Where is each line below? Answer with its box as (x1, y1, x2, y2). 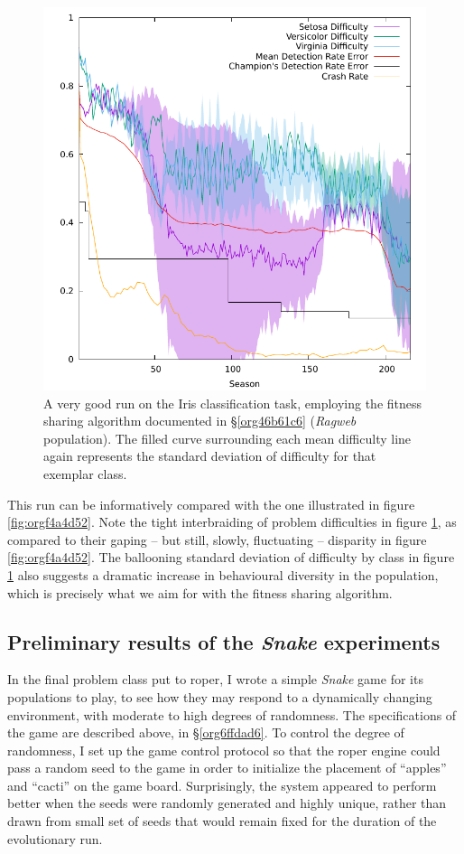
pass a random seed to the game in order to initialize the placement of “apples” (7, 758, 447, 777)
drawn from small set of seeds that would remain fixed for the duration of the (7, 812, 437, 831)
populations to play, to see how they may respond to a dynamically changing (7, 687, 432, 706)
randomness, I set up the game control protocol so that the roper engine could (7, 740, 441, 759)
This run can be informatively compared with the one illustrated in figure (7, 494, 415, 513)
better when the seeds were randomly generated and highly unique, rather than (7, 793, 447, 812)
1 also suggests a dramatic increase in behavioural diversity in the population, (7, 565, 439, 584)
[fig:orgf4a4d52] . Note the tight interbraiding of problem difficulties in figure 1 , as (7, 512, 457, 531)
